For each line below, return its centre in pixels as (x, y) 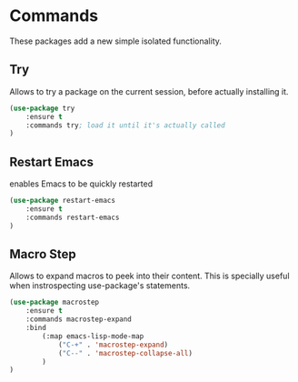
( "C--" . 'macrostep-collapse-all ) (125, 353)
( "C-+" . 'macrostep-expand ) (113, 345)
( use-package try (42, 108)
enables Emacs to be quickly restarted (81, 184)
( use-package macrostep (55, 302)
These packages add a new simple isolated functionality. (116, 41)
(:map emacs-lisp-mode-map (93, 336)
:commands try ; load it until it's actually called (125, 125)
